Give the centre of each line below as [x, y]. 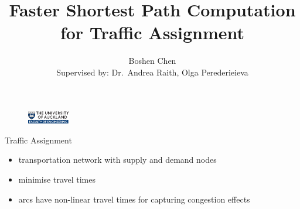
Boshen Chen [152, 61]
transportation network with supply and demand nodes [117, 160]
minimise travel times [57, 179]
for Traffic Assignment [152, 32]
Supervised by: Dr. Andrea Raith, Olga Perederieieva [152, 72]
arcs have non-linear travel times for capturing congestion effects [134, 199]
